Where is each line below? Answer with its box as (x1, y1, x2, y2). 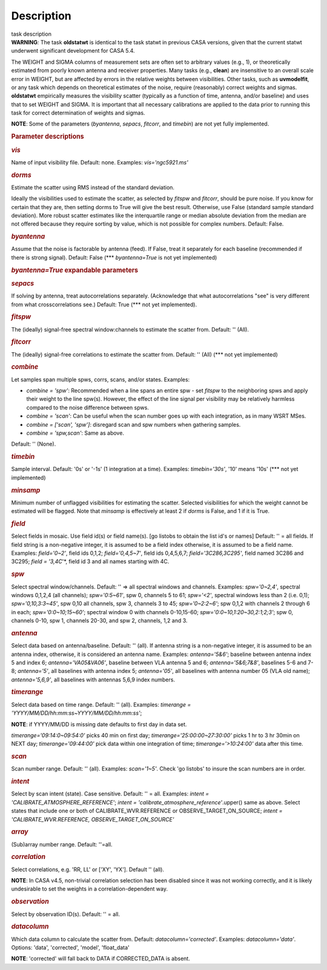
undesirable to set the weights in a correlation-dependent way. (11, 885, 168, 892)
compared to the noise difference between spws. (26, 404, 150, 411)
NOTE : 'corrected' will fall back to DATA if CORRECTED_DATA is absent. (11, 955, 190, 962)
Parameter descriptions (11, 132, 84, 141)
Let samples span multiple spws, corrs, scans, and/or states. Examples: (11, 376, 190, 383)
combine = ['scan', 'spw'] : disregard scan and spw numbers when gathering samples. (26, 421, 241, 428)
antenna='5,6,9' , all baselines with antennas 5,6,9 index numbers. (11, 676, 176, 683)
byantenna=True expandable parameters (11, 266, 139, 274)
